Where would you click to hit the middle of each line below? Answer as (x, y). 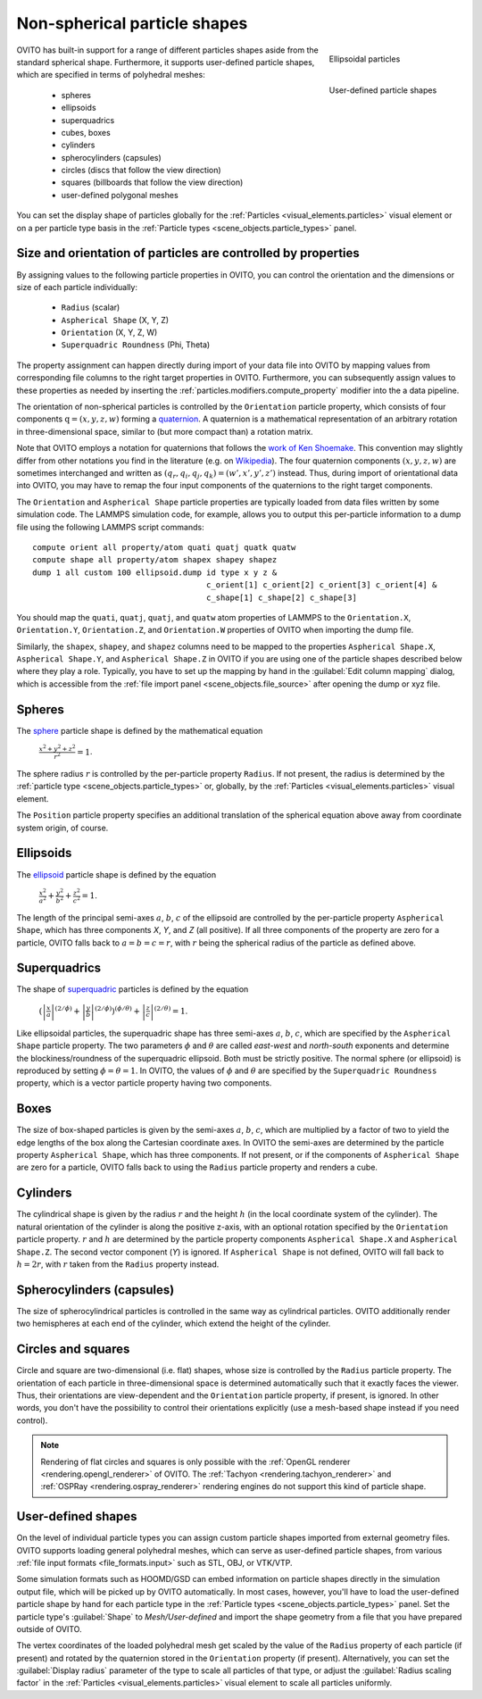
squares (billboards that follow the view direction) (152, 182)
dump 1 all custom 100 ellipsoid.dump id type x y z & (155, 572)
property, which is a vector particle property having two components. (144, 1083)
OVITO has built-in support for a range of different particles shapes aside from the (167, 50)
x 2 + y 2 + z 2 (57, 749)
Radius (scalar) (91, 307)
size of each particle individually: (77, 287)
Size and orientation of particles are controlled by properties (188, 253)
